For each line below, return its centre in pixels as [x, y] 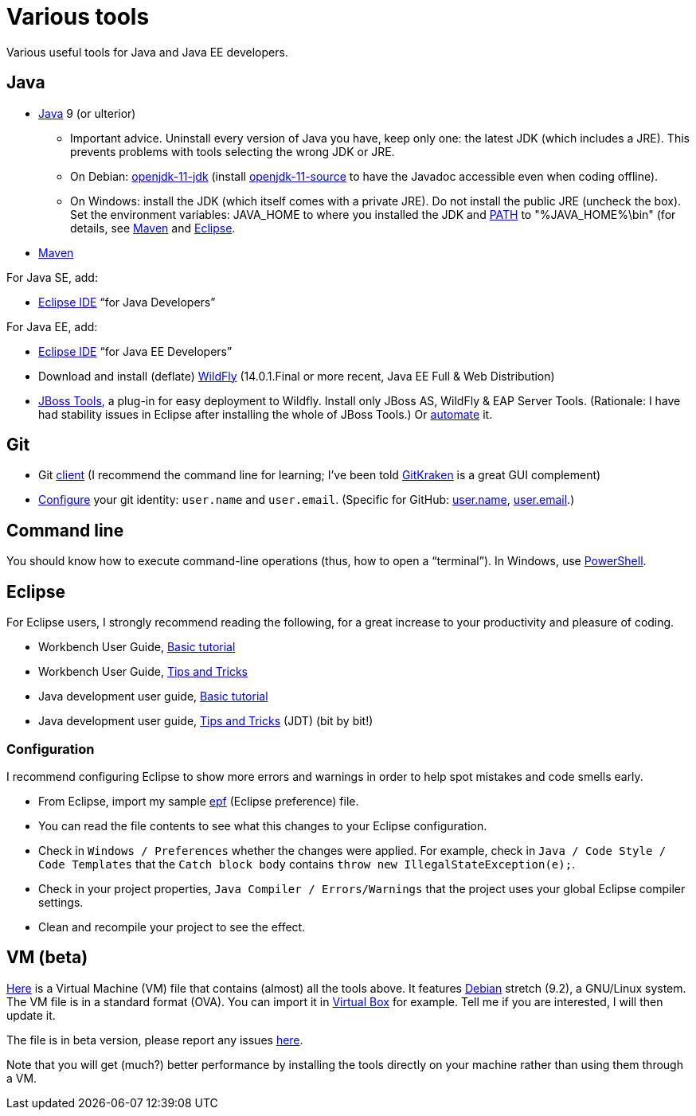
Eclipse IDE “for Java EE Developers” [135, 351]
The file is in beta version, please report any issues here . [155, 1040]
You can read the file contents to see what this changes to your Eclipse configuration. [263, 825]
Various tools [78, 17]
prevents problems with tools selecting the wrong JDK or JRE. [233, 151]
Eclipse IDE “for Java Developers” [127, 302]
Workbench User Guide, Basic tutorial [137, 647]
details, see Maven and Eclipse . [153, 228]
